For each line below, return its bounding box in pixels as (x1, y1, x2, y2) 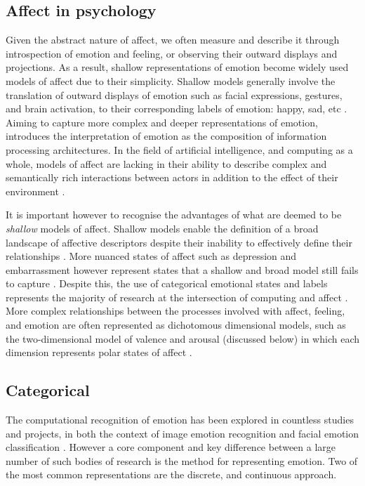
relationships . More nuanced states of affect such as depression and (6, 249, 297, 263)
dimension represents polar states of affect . (6, 345, 192, 360)
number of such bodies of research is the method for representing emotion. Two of (6, 453, 358, 468)
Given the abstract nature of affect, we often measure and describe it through (6, 32, 340, 47)
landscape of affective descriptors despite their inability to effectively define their (6, 235, 352, 249)
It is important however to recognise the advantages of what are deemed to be (6, 207, 342, 222)
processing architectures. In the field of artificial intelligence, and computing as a (6, 142, 353, 157)
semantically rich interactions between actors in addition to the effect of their (6, 170, 338, 185)
